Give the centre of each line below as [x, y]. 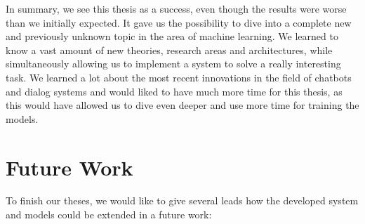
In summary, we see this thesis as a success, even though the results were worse [176, 8]
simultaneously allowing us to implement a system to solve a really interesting [173, 64]
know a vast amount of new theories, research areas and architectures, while [169, 50]
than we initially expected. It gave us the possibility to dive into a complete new [179, 22]
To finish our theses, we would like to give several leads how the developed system [182, 200]
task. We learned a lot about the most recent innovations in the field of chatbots [179, 77]
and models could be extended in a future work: [109, 215]
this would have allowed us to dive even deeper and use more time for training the [182, 105]
